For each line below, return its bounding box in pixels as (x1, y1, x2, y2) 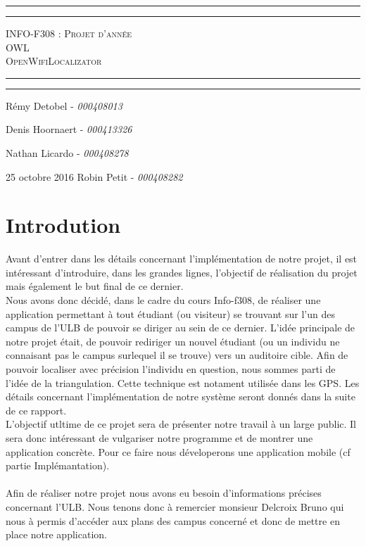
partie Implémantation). (6, 458, 110, 473)
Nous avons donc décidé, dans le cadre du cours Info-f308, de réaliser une (6, 293, 321, 307)
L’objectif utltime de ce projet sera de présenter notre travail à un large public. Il (6, 417, 357, 431)
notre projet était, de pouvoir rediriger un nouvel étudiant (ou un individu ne (6, 334, 340, 348)
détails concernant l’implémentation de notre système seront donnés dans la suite (6, 389, 355, 404)
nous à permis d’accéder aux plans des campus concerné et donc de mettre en (6, 513, 340, 528)
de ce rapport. (6, 402, 67, 417)
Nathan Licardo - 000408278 (6, 145, 129, 160)
